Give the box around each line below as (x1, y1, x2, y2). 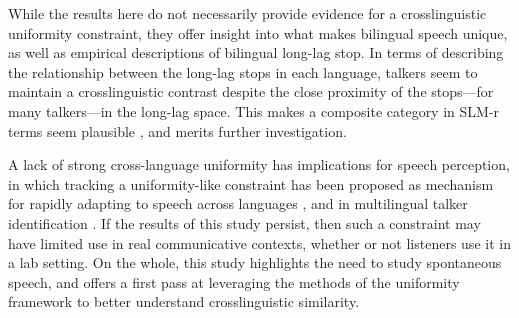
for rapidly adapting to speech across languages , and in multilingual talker (8, 193, 468, 214)
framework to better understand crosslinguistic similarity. (8, 291, 360, 312)
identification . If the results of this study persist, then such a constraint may (8, 212, 481, 233)
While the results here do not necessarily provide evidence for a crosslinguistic (8, 3, 487, 23)
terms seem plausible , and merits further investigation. (8, 120, 347, 141)
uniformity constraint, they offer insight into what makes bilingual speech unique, (8, 22, 508, 43)
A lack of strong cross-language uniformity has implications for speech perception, (8, 154, 510, 175)
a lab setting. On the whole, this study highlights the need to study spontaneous (8, 252, 502, 273)
